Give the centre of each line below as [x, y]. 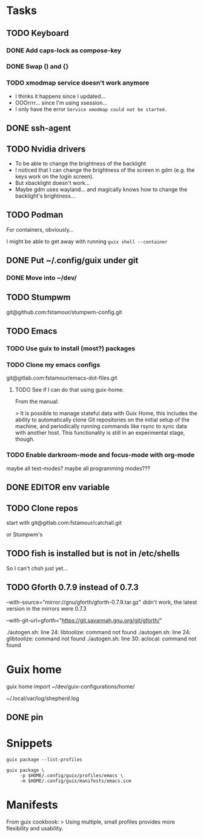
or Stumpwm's [25, 534]
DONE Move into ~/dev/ [42, 278]
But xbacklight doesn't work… [52, 182]
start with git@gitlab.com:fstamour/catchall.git [64, 522]
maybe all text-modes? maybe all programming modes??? [78, 468]
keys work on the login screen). [54, 176]
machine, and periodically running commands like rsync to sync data [101, 426]
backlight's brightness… [45, 196]
